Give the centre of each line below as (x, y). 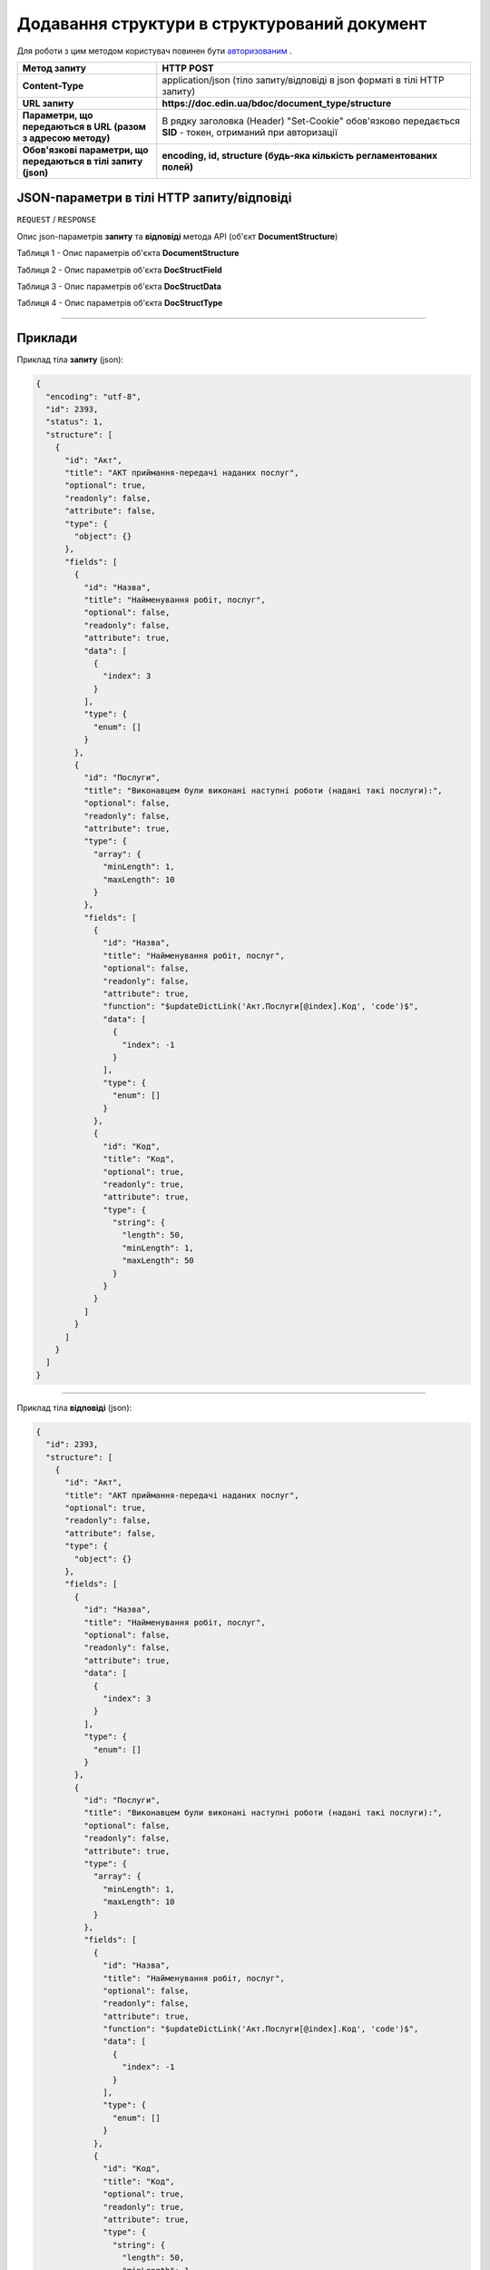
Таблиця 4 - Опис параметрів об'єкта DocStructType (120, 303)
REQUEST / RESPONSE (57, 220)
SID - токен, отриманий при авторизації (250, 132)
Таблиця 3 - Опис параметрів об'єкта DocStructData (119, 287)
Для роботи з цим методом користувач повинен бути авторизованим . (154, 51)
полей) (178, 166)
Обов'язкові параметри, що (85, 150)
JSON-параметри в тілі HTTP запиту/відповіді (154, 198)
